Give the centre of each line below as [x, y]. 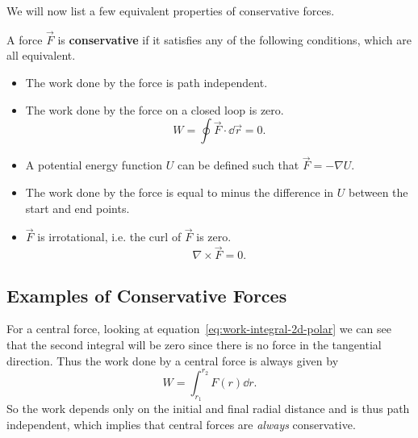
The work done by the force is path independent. [146, 82]
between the [378, 192]
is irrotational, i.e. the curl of [109, 237]
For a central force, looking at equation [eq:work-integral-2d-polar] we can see [199, 329]
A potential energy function [94, 165]
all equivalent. [41, 55]
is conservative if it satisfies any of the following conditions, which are [234, 39]
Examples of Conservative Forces [147, 295]
